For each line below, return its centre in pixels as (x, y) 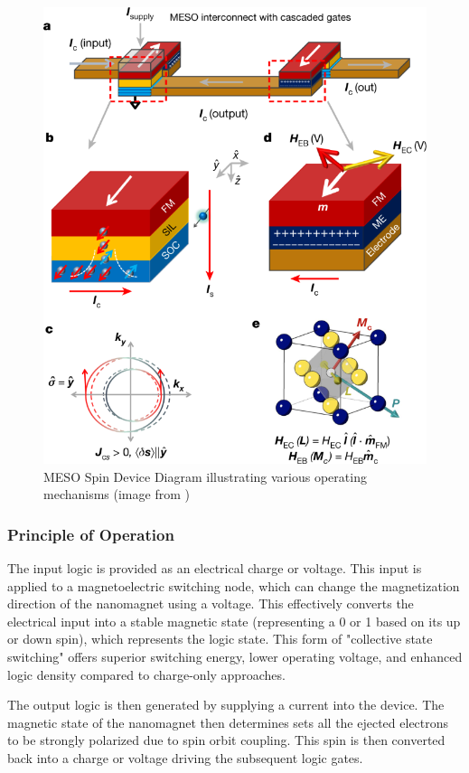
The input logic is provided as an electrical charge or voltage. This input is (215, 568)
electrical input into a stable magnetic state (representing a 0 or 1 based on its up (234, 621)
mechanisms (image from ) (117, 494)
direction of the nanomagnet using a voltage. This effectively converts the (211, 603)
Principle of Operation (91, 534)
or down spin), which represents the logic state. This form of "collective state (220, 639)
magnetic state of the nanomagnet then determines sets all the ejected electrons (228, 722)
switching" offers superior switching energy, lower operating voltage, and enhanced (235, 657)
